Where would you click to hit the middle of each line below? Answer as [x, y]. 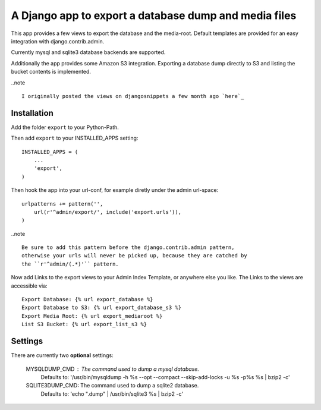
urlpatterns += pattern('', [62, 204]
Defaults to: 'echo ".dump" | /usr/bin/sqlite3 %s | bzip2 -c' [112, 394]
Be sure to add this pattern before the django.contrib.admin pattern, [128, 247]
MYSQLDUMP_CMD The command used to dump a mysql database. [112, 369]
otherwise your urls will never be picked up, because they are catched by [134, 256]
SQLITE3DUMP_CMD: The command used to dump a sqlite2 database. [112, 386]
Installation [32, 113]
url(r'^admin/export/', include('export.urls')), [107, 212]
